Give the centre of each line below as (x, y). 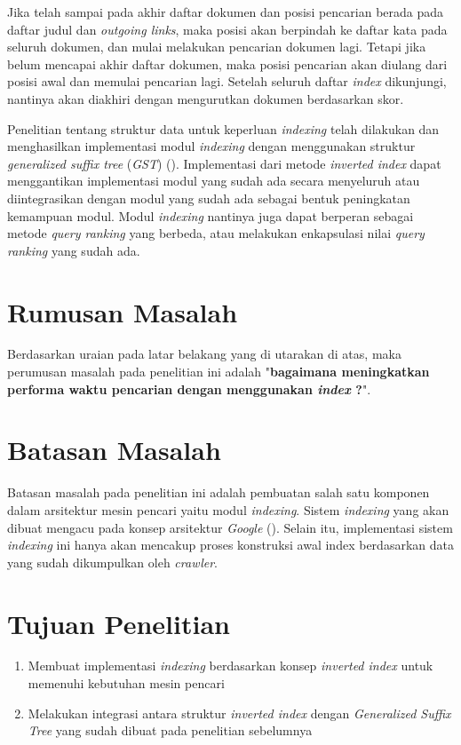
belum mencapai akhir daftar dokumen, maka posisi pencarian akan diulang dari (227, 63)
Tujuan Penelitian (119, 623)
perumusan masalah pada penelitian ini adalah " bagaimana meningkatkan (219, 372)
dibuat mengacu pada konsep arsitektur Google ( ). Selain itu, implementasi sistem (230, 527)
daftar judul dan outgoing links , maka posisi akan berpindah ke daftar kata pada (227, 29)
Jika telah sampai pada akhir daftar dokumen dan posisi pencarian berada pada (226, 12)
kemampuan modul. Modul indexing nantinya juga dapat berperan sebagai (211, 215)
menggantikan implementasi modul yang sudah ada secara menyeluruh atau (214, 181)
